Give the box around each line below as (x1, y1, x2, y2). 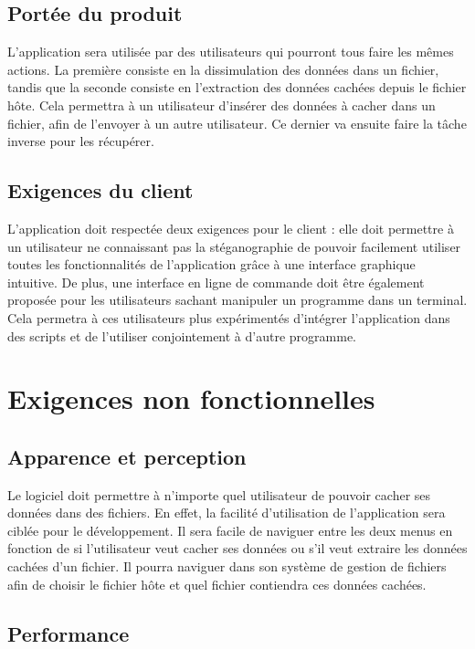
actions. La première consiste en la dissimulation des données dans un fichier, (7, 59, 439, 79)
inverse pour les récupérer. (7, 131, 154, 151)
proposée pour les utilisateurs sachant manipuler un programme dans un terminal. (7, 290, 468, 309)
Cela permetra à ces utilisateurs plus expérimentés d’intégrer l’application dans (7, 308, 450, 327)
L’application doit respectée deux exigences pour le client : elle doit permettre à (7, 218, 454, 237)
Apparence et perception (7, 442, 247, 470)
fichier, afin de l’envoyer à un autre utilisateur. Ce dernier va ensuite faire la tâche (7, 113, 467, 132)
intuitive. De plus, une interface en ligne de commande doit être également (7, 272, 425, 291)
